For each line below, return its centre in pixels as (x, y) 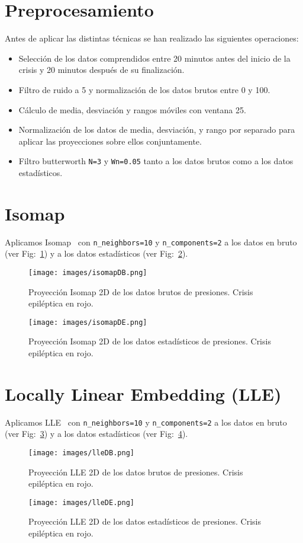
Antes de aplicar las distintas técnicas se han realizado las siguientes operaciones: (152, 38)
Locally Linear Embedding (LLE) (143, 393)
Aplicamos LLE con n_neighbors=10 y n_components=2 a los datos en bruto (146, 422)
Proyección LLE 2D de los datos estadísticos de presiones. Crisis (145, 521)
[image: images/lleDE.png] (81, 502)
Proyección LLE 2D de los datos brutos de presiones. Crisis (136, 472)
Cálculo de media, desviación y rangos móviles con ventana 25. (132, 109)
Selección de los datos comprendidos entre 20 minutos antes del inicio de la (154, 58)
